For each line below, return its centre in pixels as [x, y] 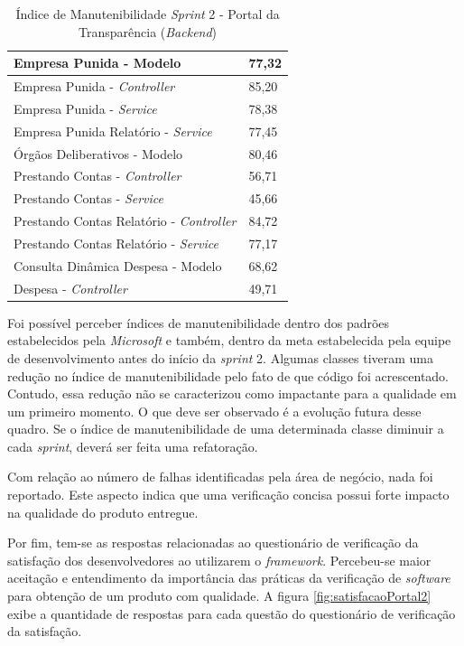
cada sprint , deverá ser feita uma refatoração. [133, 446]
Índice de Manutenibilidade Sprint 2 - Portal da [148, 14]
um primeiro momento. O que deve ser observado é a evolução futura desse [214, 411]
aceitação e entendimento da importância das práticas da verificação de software [229, 578]
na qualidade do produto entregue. [103, 512]
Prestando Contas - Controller [97, 176]
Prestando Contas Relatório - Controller [125, 221]
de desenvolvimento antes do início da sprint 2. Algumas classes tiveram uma [220, 357]
